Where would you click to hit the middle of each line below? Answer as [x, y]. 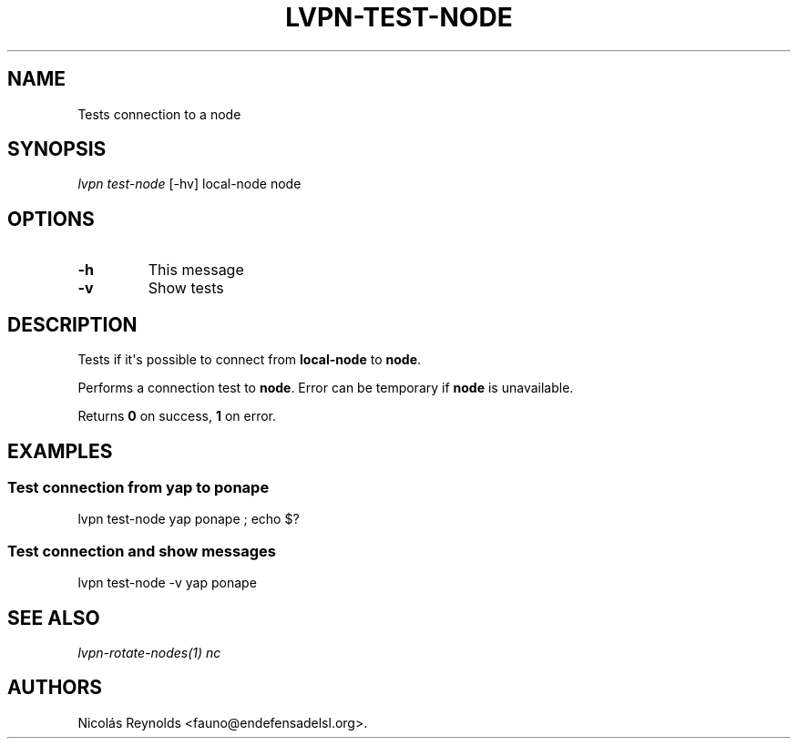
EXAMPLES [60, 451]
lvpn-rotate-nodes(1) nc [149, 652]
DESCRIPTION [72, 324]
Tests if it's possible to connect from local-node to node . [250, 360]
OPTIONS [51, 219]
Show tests [186, 288]
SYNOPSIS [57, 149]
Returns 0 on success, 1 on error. [177, 416]
